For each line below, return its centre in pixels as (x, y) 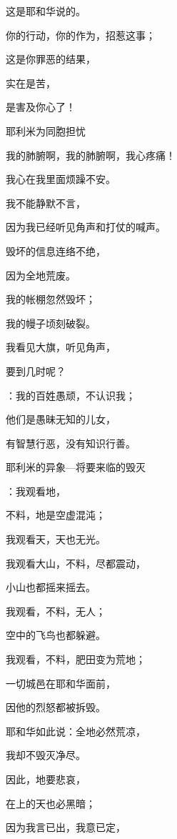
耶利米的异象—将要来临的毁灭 (76, 467)
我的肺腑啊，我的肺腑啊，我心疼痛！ (91, 155)
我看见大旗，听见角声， (61, 347)
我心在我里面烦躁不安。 (61, 179)
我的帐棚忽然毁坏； (51, 299)
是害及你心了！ (41, 107)
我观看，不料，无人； (56, 611)
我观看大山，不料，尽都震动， (76, 563)
